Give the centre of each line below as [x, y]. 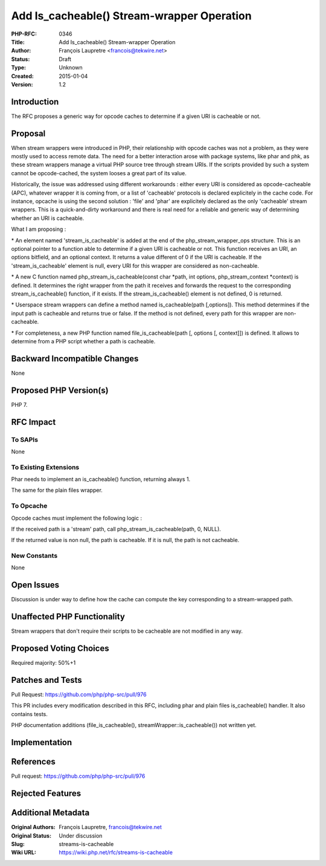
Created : [23, 76]
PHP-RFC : [24, 34]
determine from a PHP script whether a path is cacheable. [83, 341]
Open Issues [35, 585]
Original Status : [31, 835]
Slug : [18, 844]
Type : [19, 68]
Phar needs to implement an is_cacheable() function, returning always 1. [101, 479]
